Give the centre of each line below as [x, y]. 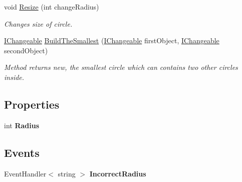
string [67, 173]
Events [22, 152]
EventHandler [25, 173]
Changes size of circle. [38, 23]
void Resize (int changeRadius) [52, 7]
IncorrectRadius [118, 173]
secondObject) [26, 50]
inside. [14, 77]
